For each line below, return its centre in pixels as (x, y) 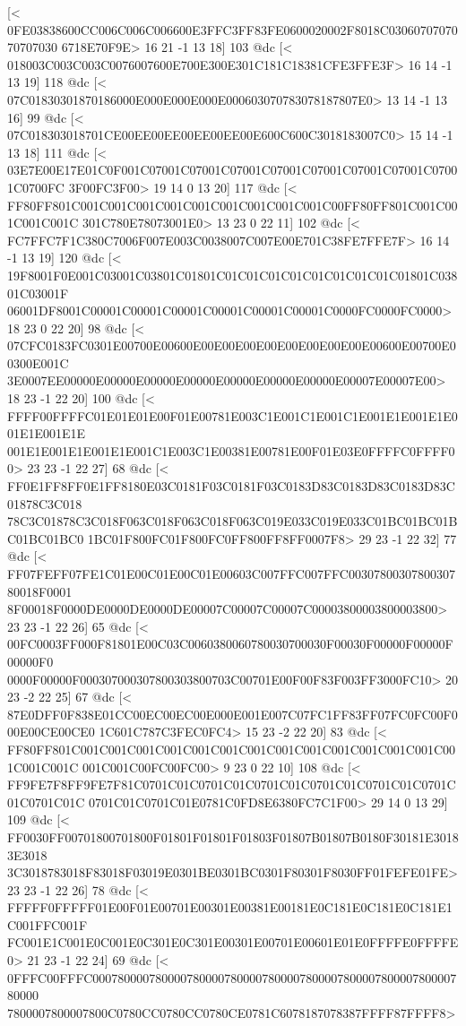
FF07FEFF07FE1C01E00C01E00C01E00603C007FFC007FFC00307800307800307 (231, 573)
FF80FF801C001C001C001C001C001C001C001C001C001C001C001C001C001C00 (232, 749)
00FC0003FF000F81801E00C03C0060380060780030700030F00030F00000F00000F (230, 644)
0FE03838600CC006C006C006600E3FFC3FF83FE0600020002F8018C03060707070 (233, 29)
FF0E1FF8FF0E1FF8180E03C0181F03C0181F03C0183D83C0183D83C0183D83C (231, 486)
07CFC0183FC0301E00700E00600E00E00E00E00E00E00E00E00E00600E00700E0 (232, 345)
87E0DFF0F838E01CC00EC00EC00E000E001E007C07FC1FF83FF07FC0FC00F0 (233, 714)
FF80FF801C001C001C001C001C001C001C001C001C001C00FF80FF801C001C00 (233, 205)
